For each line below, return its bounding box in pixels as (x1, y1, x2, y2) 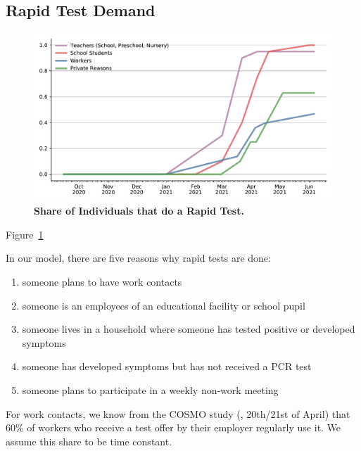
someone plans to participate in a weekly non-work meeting (22, 383, 279, 398)
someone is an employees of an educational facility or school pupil (22, 298, 305, 312)
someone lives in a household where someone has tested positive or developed (22, 322, 355, 336)
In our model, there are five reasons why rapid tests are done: (6, 250, 271, 265)
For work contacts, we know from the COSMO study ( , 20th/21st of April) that (6, 406, 350, 421)
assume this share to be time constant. (6, 433, 172, 448)
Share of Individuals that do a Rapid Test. (34, 203, 244, 218)
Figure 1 (6, 227, 44, 241)
